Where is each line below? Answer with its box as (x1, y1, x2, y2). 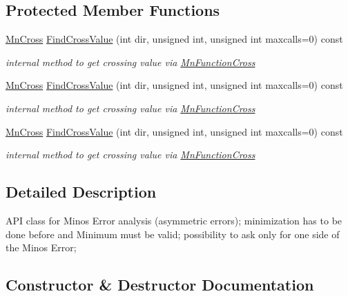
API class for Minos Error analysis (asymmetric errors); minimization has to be (6, 213, 342, 227)
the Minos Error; (6, 240, 77, 255)
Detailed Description (6, 181, 157, 202)
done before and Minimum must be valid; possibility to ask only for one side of (6, 226, 340, 241)
